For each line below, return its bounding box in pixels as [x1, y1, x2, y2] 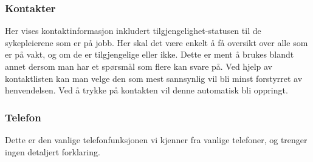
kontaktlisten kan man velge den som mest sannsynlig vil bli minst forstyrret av [5, 72, 303, 84]
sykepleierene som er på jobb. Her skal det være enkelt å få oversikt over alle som [5, 36, 308, 49]
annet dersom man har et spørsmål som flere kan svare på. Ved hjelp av [5, 60, 272, 72]
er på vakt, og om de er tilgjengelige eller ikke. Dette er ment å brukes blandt [5, 48, 294, 61]
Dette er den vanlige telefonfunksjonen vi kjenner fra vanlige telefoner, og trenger [5, 133, 308, 146]
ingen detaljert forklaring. [5, 145, 100, 158]
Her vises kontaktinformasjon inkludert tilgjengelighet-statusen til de [5, 24, 261, 37]
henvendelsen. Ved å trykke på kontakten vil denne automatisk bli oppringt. [5, 84, 288, 96]
